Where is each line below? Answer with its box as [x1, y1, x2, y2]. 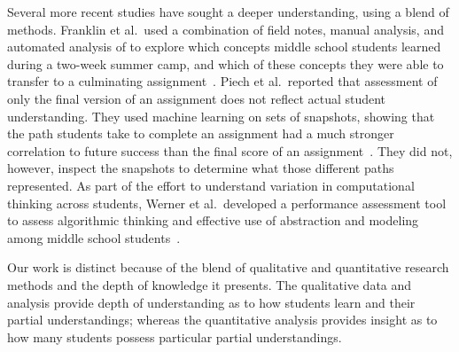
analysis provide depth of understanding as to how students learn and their [7, 293, 416, 311]
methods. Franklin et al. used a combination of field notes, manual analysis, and [7, 20, 444, 38]
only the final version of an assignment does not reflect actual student [7, 89, 386, 107]
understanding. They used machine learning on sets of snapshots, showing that [7, 106, 435, 125]
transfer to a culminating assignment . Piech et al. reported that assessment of [7, 72, 438, 90]
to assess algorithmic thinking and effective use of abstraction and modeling [7, 211, 419, 230]
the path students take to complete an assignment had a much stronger [7, 124, 394, 143]
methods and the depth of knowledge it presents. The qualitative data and [7, 275, 412, 293]
